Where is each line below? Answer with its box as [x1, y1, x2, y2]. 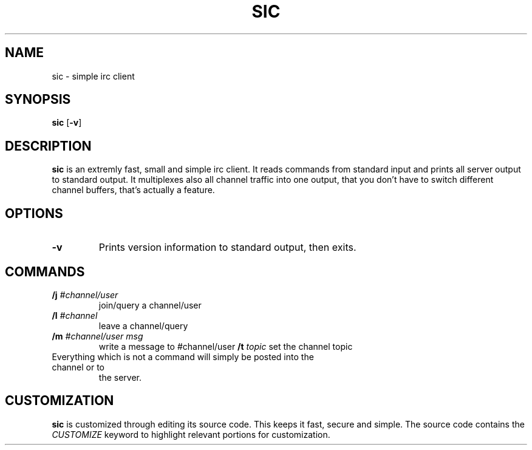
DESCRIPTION [5, 138, 92, 154]
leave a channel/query [98, 320, 188, 331]
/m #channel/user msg [52, 330, 143, 341]
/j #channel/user [52, 289, 118, 300]
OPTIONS [5, 205, 63, 221]
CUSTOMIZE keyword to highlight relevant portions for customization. [52, 429, 330, 440]
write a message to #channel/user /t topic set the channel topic [98, 341, 353, 352]
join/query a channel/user [98, 299, 202, 310]
